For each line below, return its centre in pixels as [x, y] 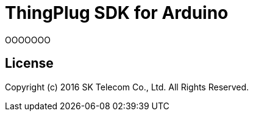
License [29, 63]
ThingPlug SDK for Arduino [117, 13]
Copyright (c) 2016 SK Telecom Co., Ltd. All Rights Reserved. [127, 87]
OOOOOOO [28, 40]
